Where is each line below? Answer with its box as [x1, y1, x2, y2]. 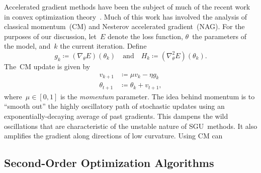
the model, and [4, 41, 51, 51]
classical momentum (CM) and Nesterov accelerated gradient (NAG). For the [4, 21, 245, 32]
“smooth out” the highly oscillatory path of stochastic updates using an [4, 101, 225, 111]
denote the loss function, [108, 31, 183, 41]
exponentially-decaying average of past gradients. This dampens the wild [4, 111, 228, 121]
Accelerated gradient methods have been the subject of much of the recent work [4, 2, 250, 12]
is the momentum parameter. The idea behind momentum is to [60, 91, 255, 101]
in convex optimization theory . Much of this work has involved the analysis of [4, 11, 247, 22]
